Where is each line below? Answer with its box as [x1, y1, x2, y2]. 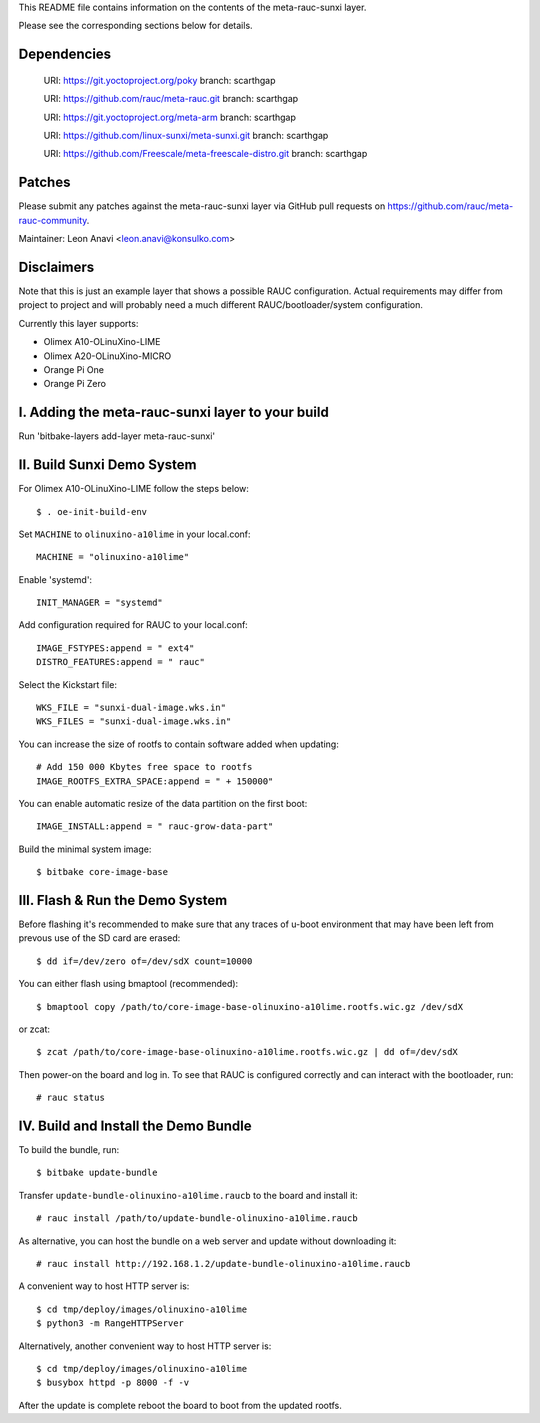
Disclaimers [18, 258, 95, 275]
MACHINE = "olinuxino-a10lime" [36, 551, 190, 563]
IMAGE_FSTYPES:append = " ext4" [36, 642, 195, 654]
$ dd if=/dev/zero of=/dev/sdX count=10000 [36, 955, 253, 967]
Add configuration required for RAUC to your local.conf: [18, 619, 249, 631]
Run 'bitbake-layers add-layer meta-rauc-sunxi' [18, 430, 216, 442]
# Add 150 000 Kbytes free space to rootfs [36, 761, 253, 773]
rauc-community [18, 214, 87, 226]
